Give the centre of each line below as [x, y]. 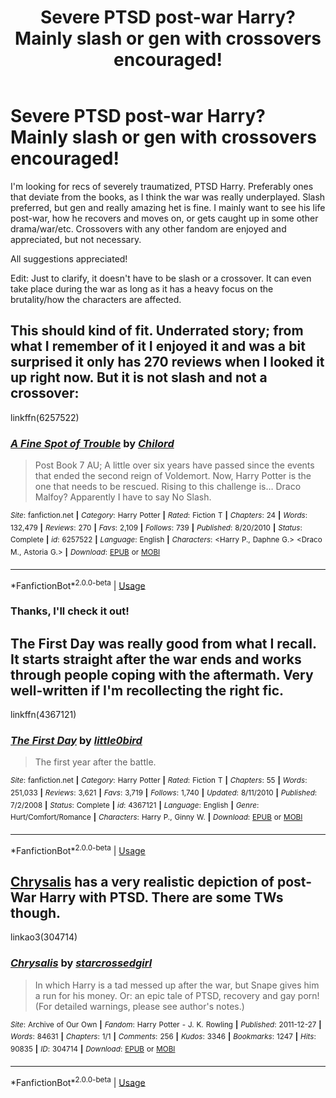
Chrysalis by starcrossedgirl [81, 963]
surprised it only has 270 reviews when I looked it [167, 362]
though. [36, 913]
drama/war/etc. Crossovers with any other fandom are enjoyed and [148, 228]
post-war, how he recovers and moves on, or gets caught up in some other [164, 218]
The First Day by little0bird [76, 740]
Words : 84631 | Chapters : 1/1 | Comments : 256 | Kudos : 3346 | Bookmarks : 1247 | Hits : [163, 1037]
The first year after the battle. [95, 762]
